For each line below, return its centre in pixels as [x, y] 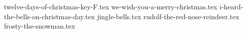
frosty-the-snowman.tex [40, 26]
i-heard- [231, 6]
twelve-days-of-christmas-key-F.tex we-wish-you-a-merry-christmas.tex [111, 6]
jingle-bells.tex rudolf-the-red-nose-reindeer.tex [168, 16]
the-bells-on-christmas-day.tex [50, 16]
